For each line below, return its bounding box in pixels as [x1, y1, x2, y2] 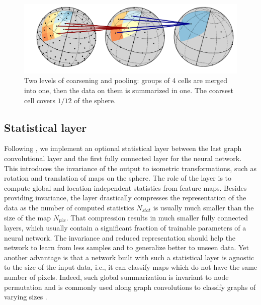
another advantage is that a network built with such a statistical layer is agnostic [4, 252, 254, 262]
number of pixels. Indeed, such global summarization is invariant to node [4, 272, 229, 282]
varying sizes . [4, 291, 47, 302]
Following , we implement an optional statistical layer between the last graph [4, 143, 242, 154]
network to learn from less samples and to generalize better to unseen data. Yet [4, 242, 249, 253]
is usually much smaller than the [153, 202, 254, 213]
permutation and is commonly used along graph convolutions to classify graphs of [4, 281, 256, 292]
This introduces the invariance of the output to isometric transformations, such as [4, 163, 257, 173]
